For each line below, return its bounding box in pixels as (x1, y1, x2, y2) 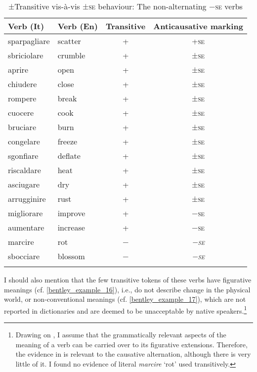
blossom (57, 250, 85, 262)
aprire (8, 64, 28, 75)
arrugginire (8, 193, 46, 204)
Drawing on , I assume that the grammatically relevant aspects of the (15, 329, 226, 340)
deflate (57, 150, 81, 161)
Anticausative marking (153, 20, 243, 32)
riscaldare (8, 164, 41, 176)
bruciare (8, 121, 36, 133)
